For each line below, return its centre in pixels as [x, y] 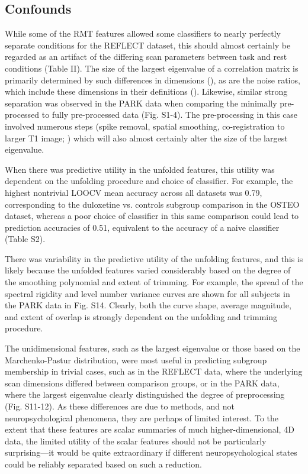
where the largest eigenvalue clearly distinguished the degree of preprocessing [145, 394]
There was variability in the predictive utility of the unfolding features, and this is [154, 258]
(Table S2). [25, 239]
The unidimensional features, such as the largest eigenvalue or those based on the [153, 348]
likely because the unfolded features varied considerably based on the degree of [148, 270]
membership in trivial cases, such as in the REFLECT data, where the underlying [154, 371]
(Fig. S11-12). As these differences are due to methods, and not [120, 406]
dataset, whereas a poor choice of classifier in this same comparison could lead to [152, 216]
